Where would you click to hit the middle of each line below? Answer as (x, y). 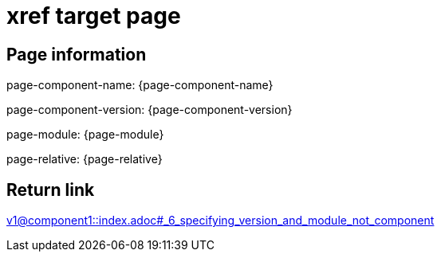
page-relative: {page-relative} (85, 159)
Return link (51, 190)
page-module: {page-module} (85, 135)
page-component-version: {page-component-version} (150, 110)
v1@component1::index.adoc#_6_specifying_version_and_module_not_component (220, 221)
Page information (77, 54)
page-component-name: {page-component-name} (140, 85)
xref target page (94, 16)
